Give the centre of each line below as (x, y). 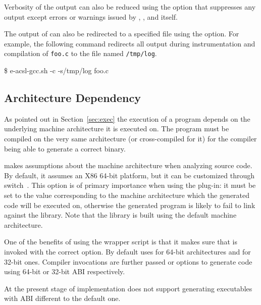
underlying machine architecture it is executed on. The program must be (117, 129)
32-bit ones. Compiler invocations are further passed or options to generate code (128, 261)
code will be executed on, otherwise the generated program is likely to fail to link (130, 205)
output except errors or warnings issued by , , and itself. (91, 16)
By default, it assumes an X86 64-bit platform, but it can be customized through (129, 175)
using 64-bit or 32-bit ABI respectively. (65, 271)
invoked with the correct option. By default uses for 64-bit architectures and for (127, 251)
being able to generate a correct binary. (65, 148)
